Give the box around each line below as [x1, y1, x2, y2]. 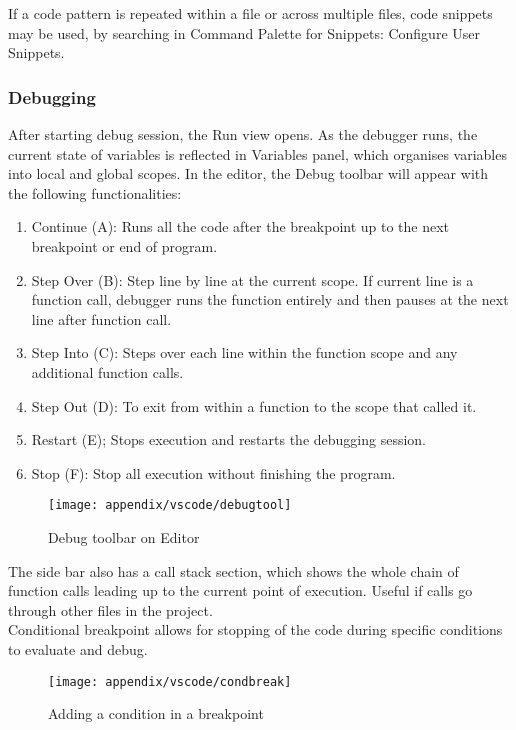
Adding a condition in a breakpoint [48, 703, 264, 724]
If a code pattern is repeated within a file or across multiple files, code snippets [8, 3, 493, 23]
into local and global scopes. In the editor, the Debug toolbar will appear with [8, 163, 489, 184]
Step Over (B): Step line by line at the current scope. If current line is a [31, 269, 474, 290]
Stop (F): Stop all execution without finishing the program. [31, 462, 396, 483]
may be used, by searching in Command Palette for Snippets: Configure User [8, 22, 480, 43]
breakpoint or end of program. [31, 235, 218, 256]
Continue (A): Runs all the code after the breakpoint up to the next [31, 216, 450, 237]
